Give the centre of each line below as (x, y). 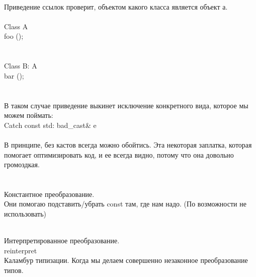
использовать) (25, 214)
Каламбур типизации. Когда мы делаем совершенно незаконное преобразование (126, 260)
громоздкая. (22, 164)
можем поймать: (29, 115)
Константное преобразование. (49, 194)
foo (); (14, 36)
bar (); (14, 75)
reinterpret (21, 250)
